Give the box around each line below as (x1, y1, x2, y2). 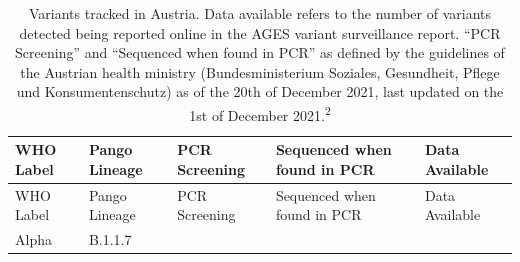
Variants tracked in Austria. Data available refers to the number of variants (29, 3, 491, 23)
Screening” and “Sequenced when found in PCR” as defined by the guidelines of (15, 42, 505, 63)
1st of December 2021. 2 (189, 101, 331, 125)
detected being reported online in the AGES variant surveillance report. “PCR (19, 22, 501, 43)
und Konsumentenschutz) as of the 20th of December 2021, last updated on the (16, 81, 504, 102)
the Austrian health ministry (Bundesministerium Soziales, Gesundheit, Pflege (20, 61, 500, 82)
